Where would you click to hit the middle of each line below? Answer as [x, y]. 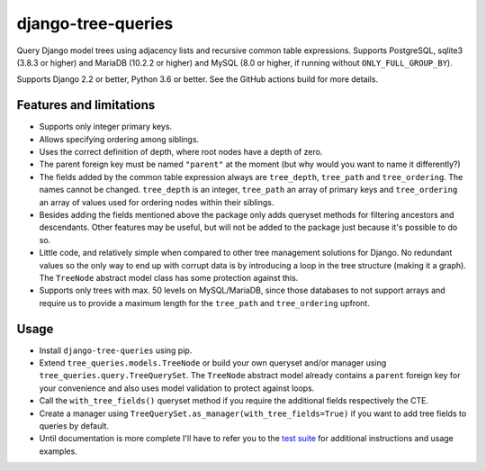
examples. [58, 451]
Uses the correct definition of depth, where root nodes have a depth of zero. [181, 152]
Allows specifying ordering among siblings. [119, 139]
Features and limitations [86, 105]
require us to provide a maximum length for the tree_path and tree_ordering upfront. [205, 303]
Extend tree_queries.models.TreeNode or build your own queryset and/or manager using [213, 363]
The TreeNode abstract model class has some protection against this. [169, 277]
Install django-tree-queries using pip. [116, 350]
